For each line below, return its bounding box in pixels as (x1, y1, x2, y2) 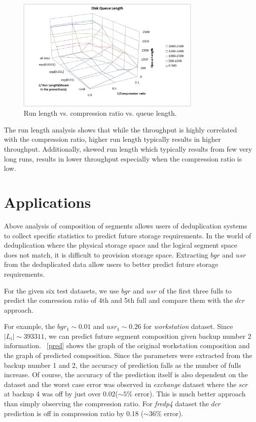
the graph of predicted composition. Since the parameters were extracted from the (4, 350, 253, 360)
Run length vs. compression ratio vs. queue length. (24, 108, 177, 118)
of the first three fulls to (159, 285, 232, 295)
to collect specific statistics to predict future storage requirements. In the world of (4, 230, 252, 240)
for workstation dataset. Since (143, 321, 233, 331)
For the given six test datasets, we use (4, 285, 119, 295)
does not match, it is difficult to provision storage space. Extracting (4, 249, 209, 260)
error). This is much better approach (135, 389, 246, 399)
